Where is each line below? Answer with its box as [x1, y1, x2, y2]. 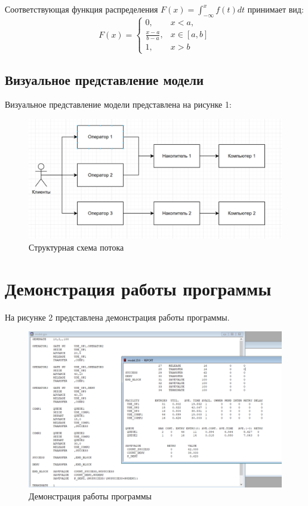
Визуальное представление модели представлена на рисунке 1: [5, 98, 232, 111]
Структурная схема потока [29, 241, 124, 254]
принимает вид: [247, 3, 304, 15]
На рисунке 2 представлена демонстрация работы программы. [5, 310, 230, 323]
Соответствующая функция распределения [5, 3, 158, 15]
